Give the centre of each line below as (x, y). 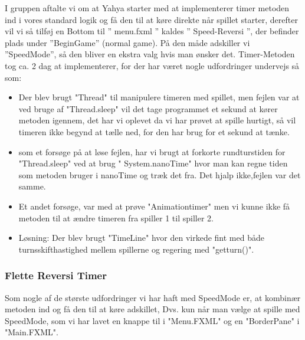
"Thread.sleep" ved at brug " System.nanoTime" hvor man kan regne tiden (153, 163)
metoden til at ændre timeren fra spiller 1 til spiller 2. (116, 218)
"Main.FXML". (32, 332)
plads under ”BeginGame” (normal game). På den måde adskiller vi (127, 42)
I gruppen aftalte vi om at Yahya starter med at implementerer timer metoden (147, 8)
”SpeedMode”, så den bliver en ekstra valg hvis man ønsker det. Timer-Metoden (150, 54)
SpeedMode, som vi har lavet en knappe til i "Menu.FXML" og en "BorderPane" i (152, 320)
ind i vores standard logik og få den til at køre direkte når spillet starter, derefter (151, 19)
